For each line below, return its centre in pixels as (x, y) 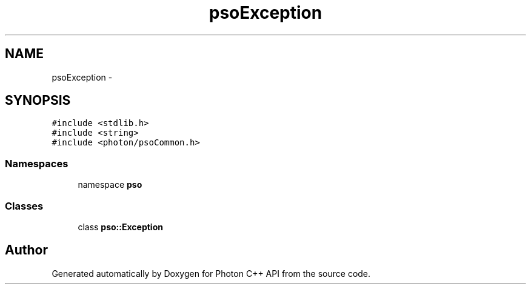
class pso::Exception (120, 227)
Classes (24, 206)
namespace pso (110, 185)
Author (26, 250)
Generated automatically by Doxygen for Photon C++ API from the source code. (211, 273)
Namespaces (37, 163)
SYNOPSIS (38, 101)
